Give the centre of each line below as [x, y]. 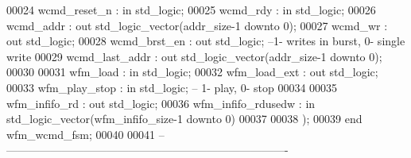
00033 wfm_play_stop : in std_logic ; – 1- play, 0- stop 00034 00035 [172, 87]
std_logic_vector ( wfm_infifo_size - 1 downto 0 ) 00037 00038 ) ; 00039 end [184, 119]
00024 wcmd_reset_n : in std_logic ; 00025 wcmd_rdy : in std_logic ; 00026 [191, 10]
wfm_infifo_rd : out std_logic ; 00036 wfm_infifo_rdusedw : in [161, 103]
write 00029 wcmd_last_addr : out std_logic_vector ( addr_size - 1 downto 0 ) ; [194, 56]
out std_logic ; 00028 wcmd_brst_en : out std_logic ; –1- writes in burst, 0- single [206, 41]
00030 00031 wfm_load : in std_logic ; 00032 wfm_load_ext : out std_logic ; [192, 72]
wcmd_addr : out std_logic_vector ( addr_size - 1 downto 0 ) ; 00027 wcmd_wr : [197, 25]
